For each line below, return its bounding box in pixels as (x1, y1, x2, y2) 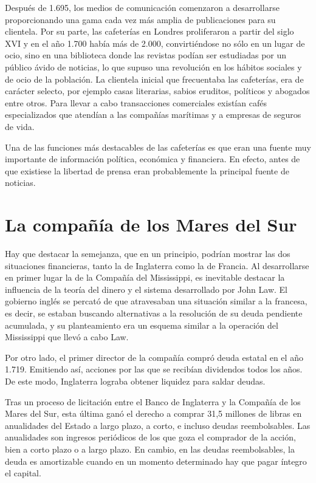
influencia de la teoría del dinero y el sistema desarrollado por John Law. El (5, 283, 287, 295)
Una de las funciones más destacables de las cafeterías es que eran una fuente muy (5, 140, 311, 153)
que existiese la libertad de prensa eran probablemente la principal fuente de (5, 164, 289, 177)
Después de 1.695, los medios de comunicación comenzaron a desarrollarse (5, 1, 280, 13)
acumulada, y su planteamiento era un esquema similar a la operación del (5, 318, 278, 331)
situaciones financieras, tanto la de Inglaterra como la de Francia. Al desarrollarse (5, 259, 309, 272)
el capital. (5, 467, 41, 479)
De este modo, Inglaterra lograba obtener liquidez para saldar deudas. (5, 374, 266, 387)
